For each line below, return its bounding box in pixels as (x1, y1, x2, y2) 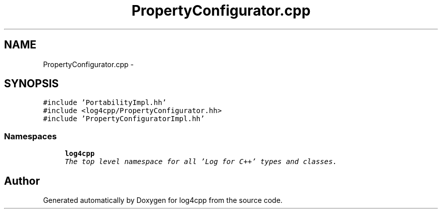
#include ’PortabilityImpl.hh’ (43, 98, 167, 107)
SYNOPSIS (4, 77, 59, 90)
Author (4, 174, 40, 187)
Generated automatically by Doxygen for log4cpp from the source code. (43, 196, 283, 205)
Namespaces (4, 131, 57, 141)
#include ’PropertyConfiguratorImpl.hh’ (43, 115, 205, 123)
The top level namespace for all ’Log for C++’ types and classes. (65, 157, 337, 166)
